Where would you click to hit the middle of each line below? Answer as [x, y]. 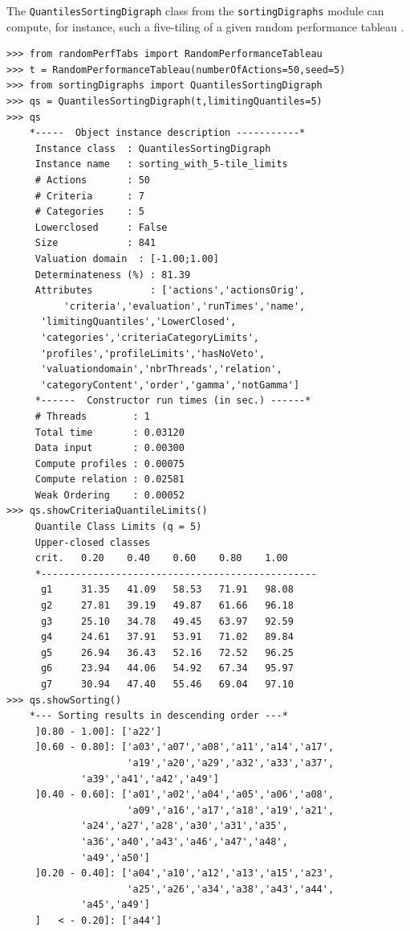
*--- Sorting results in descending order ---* [158, 716]
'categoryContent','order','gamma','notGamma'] [170, 385]
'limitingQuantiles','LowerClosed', [138, 322]
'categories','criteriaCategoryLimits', [150, 337]
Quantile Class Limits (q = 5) [118, 527]
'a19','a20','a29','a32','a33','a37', [231, 763]
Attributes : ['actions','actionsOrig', [170, 291]
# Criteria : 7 [89, 196]
